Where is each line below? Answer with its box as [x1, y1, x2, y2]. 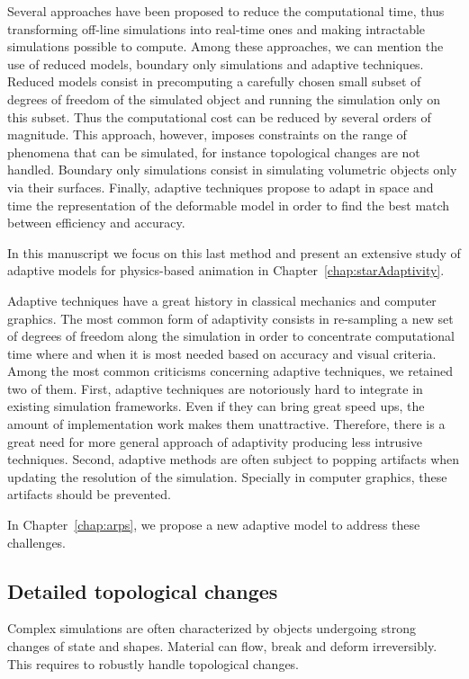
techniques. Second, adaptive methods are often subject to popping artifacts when [7, 450, 460, 469]
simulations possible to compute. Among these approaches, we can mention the [7, 37, 444, 56]
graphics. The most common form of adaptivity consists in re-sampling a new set [7, 308, 454, 327]
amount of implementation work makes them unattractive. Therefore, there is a [7, 415, 446, 433]
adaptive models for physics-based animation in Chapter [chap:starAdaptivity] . [7, 261, 445, 280]
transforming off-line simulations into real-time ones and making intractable [7, 19, 426, 38]
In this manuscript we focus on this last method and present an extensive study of [7, 243, 461, 262]
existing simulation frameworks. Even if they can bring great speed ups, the [7, 397, 425, 415]
